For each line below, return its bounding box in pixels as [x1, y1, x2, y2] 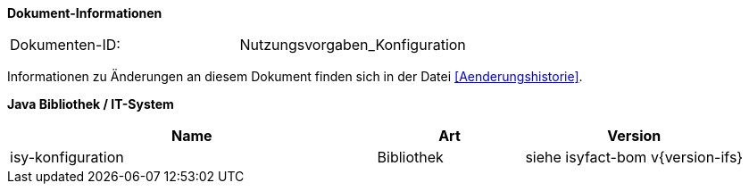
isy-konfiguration [10, 148, 124, 166]
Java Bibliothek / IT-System [7, 96, 174, 112]
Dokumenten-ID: [10, 36, 121, 54]
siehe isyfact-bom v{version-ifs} [525, 148, 744, 166]
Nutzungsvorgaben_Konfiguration [239, 36, 466, 54]
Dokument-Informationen [7, 5, 162, 21]
